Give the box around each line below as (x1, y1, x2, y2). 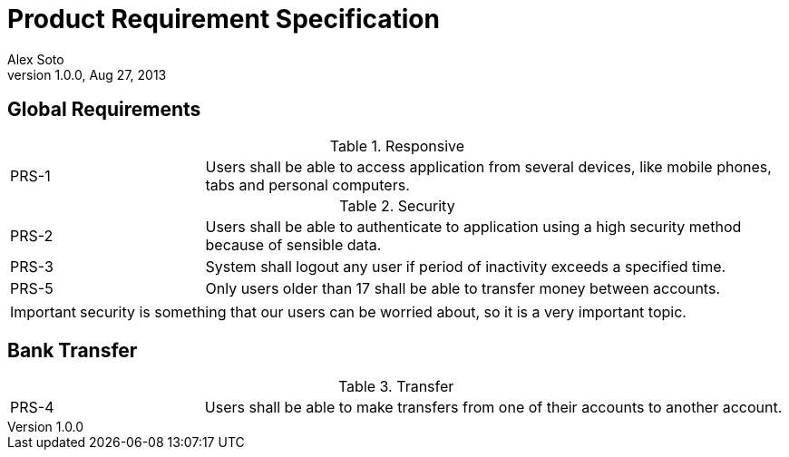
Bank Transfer (7, 339, 138, 363)
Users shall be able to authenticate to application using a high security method (205, 217, 742, 236)
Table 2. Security (339, 196, 455, 215)
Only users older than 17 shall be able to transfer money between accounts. (205, 278, 720, 297)
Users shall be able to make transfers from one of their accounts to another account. (204, 398, 783, 417)
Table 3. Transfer (337, 377, 454, 396)
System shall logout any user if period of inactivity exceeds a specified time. (205, 257, 726, 276)
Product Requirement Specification (7, 4, 440, 34)
